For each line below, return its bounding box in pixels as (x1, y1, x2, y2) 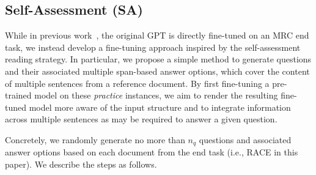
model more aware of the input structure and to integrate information (29, 100, 291, 113)
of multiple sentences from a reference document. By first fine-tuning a (5, 76, 270, 89)
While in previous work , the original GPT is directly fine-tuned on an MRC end (5, 29, 309, 42)
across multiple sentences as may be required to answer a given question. (5, 113, 277, 125)
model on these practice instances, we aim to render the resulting (34, 89, 278, 102)
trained (5, 89, 32, 102)
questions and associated (199, 133, 292, 146)
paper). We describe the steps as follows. (5, 158, 157, 170)
